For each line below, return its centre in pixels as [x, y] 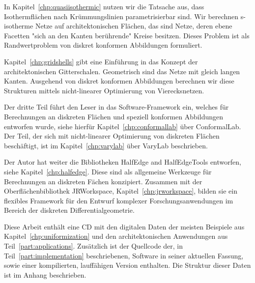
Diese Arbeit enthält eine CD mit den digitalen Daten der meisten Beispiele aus [124, 226]
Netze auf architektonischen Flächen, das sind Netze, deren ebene [134, 26]
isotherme [19, 26]
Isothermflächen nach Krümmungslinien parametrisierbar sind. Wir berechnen [121, 16]
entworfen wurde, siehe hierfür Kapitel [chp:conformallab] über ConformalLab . [123, 126]
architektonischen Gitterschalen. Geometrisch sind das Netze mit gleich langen [122, 71]
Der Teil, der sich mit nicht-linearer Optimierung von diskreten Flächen [112, 136]
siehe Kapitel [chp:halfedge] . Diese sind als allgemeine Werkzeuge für [108, 171]
